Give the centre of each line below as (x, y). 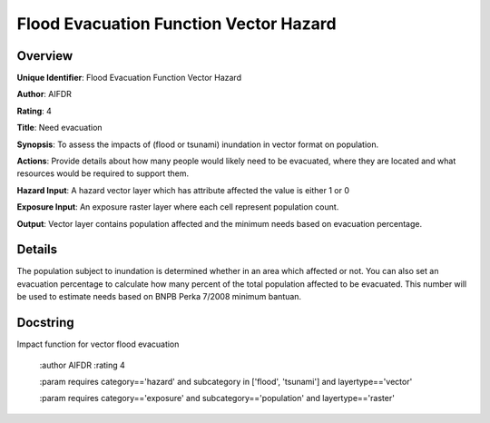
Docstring (45, 323)
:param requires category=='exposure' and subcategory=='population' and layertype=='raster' (217, 398)
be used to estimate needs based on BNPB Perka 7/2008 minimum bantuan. (159, 297)
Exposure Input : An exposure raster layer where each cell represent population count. (178, 207)
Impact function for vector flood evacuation (98, 344)
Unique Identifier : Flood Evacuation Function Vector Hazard (129, 78)
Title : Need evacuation (60, 128)
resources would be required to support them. (103, 173)
